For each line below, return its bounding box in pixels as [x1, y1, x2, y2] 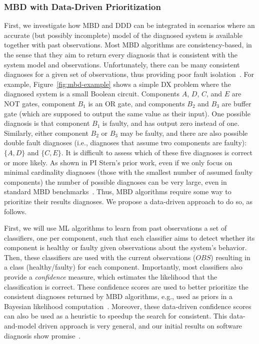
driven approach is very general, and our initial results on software [38, 321, 242, 331]
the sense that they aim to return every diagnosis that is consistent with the [4, 49, 237, 59]
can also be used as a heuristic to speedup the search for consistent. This [4, 311, 227, 321]
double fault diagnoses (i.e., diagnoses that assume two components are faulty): [4, 137, 247, 148]
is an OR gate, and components [88, 98, 185, 108]
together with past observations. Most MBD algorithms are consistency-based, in [4, 39, 252, 50]
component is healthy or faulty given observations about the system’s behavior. [4, 242, 247, 253]
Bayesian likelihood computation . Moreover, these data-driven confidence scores [4, 301, 251, 311]
